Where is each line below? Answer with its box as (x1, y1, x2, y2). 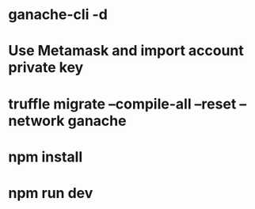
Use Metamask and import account (8, 42, 244, 60)
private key (8, 59, 84, 77)
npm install (8, 148, 83, 165)
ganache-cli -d (8, 6, 108, 24)
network (8, 112, 65, 130)
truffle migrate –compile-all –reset (8, 95, 237, 112)
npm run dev (8, 184, 93, 202)
